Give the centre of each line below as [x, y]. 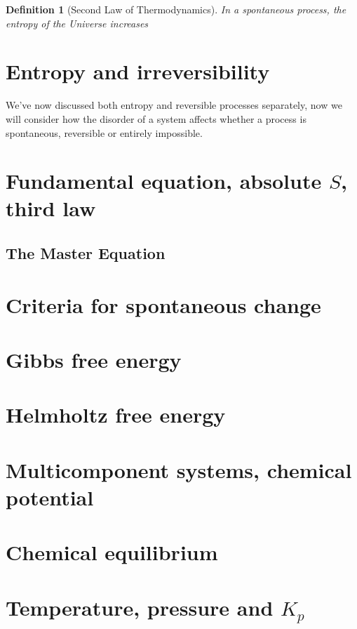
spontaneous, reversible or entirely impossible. [104, 132]
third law [51, 208]
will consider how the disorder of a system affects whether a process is [156, 118]
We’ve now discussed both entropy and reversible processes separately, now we [174, 105]
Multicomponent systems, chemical [179, 469]
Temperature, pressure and [140, 607]
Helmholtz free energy [116, 415]
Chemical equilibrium [112, 552]
